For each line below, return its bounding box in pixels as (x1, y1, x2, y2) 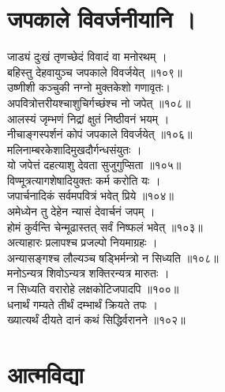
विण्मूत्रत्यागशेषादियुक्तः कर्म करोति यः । (7, 171, 161, 188)
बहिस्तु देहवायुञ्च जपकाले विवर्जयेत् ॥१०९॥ (7, 63, 182, 80)
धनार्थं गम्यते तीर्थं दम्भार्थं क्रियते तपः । (7, 296, 158, 312)
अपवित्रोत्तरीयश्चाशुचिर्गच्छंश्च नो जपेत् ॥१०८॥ (7, 94, 191, 111)
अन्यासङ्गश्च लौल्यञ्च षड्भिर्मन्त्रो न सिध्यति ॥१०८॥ (7, 249, 219, 266)
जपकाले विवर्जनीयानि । (7, 2, 197, 35)
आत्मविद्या (7, 358, 84, 390)
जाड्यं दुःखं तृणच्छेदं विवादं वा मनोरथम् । (7, 48, 167, 65)
